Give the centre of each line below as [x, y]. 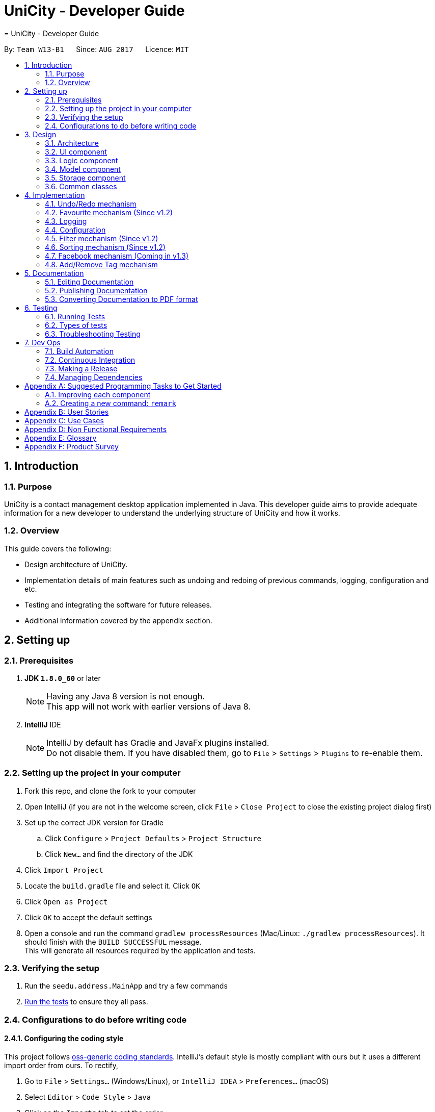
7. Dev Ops [43, 342]
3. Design [40, 134]
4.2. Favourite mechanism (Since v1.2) [109, 212]
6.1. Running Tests [75, 316]
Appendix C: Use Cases [64, 420]
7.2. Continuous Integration [90, 360]
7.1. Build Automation [79, 351]
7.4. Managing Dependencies [94, 377]
